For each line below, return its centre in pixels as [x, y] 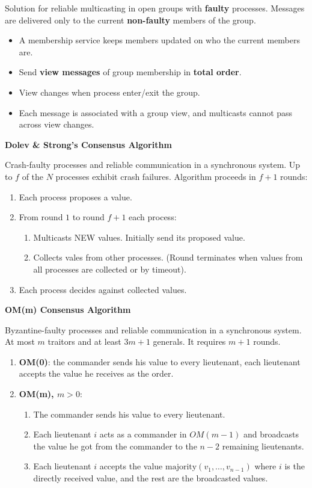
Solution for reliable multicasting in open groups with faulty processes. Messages [155, 8]
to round [88, 217]
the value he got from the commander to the [115, 446]
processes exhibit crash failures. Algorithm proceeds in [156, 176]
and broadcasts [271, 434]
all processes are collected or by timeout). [110, 269]
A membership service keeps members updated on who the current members [160, 40]
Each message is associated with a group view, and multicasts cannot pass [156, 112]
